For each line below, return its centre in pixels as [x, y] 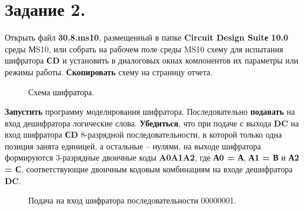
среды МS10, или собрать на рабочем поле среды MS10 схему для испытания [144, 49]
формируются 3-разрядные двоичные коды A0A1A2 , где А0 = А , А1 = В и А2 [152, 157]
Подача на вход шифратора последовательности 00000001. [132, 200]
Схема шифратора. [61, 91]
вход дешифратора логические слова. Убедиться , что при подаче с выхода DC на [152, 123]
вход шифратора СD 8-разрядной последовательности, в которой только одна [143, 134]
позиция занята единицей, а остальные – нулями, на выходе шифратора [133, 146]
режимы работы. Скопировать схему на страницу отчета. [109, 71]
